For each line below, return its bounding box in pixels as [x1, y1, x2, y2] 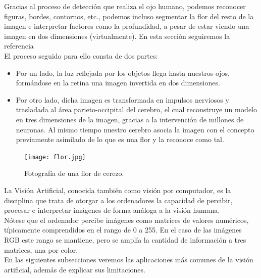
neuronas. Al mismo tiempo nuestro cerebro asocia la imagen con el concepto [16, 124, 254, 134]
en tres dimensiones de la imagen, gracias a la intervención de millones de [16, 114, 244, 124]
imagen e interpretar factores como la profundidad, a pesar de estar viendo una [4, 21, 249, 31]
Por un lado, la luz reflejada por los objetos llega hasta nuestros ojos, [16, 67, 230, 78]
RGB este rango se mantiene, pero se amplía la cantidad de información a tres [4, 234, 246, 245]
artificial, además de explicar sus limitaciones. [4, 264, 145, 274]
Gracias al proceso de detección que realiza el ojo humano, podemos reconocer [4, 1, 246, 11]
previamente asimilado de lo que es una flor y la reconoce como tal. [16, 134, 224, 145]
